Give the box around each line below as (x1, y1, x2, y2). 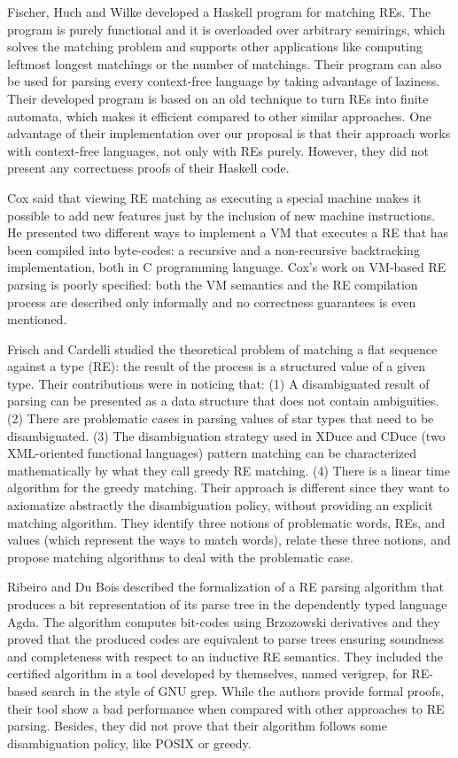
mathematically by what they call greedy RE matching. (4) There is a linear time (7, 460, 450, 479)
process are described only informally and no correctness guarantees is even (7, 292, 416, 311)
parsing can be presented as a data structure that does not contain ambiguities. (7, 391, 439, 410)
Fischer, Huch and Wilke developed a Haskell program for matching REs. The (7, 3, 431, 20)
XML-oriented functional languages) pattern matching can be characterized (7, 444, 417, 462)
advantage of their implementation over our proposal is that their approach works (7, 124, 451, 143)
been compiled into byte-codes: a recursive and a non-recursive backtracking (7, 240, 420, 259)
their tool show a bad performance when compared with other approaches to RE (7, 699, 445, 717)
